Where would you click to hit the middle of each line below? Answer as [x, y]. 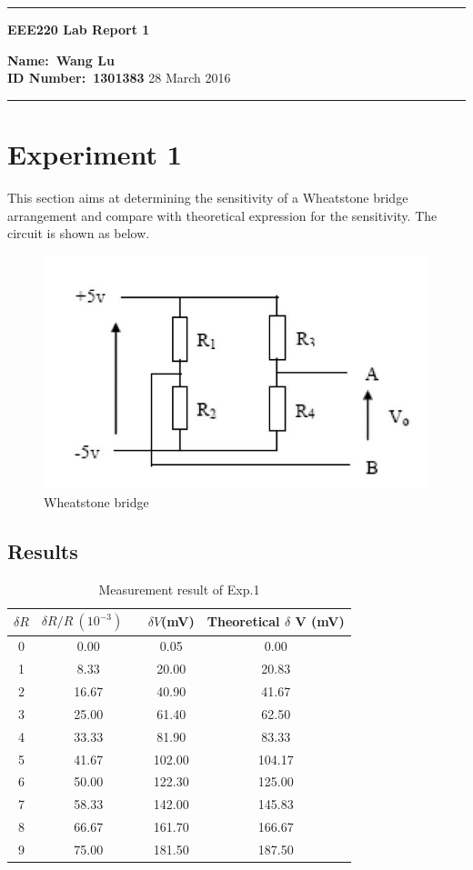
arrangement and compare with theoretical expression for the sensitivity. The [222, 215]
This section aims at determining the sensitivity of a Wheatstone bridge [208, 197]
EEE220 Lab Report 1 [79, 29]
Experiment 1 [95, 153]
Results [43, 550]
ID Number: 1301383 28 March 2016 [119, 78]
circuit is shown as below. [79, 233]
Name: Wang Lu [61, 60]
